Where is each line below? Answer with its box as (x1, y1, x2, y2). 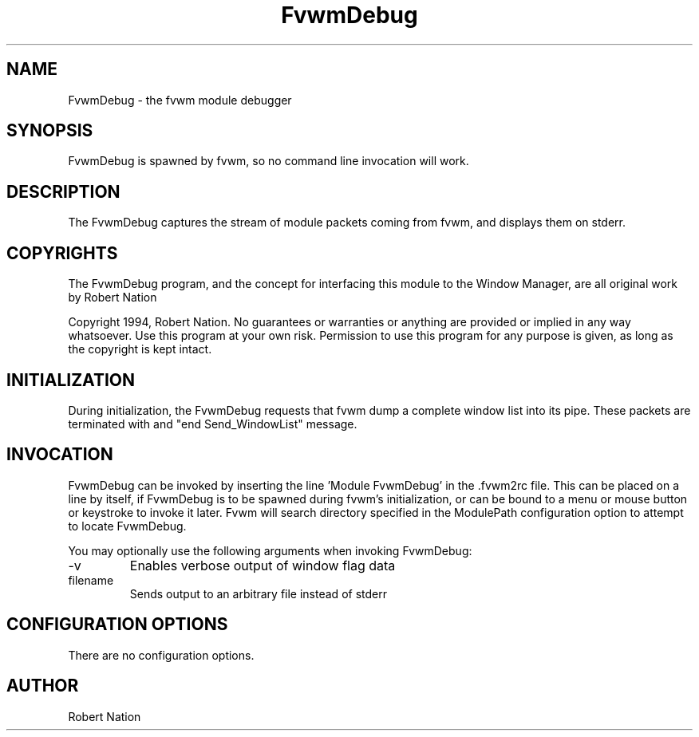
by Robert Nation (68, 290, 157, 305)
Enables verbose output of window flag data (129, 557, 396, 573)
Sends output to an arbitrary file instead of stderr (129, 586, 387, 601)
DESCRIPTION (6, 181, 120, 202)
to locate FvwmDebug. (68, 518, 187, 533)
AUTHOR (6, 676, 79, 696)
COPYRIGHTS (6, 242, 118, 263)
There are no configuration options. (68, 648, 255, 662)
